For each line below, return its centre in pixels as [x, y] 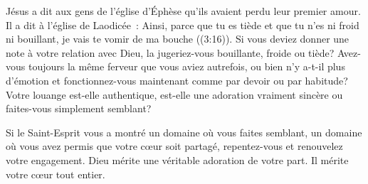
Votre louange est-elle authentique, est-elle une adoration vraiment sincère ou [174, 94]
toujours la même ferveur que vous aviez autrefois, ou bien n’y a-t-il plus [186, 66]
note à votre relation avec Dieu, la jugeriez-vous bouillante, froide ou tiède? [170, 52]
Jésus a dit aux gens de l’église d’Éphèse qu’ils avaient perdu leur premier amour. [183, 11]
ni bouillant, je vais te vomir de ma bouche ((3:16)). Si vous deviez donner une [178, 39]
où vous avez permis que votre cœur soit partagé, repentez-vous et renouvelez [174, 146]
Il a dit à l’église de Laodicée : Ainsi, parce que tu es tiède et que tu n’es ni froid [183, 25]
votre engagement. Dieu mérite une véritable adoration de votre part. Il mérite [177, 159]
